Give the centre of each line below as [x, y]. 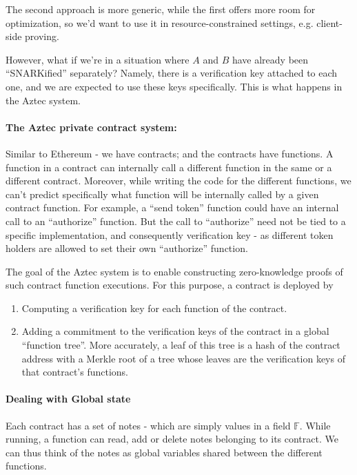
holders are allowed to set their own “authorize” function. [127, 248]
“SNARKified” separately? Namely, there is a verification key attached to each [172, 73]
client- [329, 22]
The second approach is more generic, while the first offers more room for [161, 9]
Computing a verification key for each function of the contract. [154, 308]
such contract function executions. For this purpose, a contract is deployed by [170, 285]
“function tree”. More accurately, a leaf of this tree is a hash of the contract [181, 345]
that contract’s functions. [75, 372]
